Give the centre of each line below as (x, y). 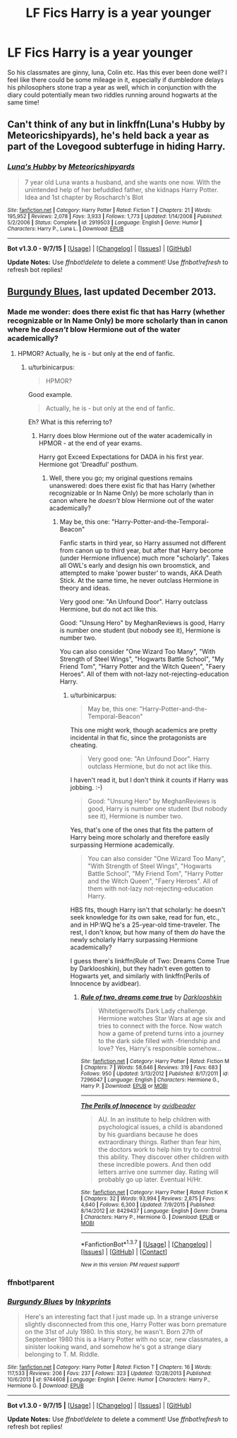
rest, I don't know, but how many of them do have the (148, 932)
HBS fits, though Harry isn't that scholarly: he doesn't (148, 910)
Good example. (50, 395)
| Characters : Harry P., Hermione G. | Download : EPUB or (150, 1217)
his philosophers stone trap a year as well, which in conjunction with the (112, 87)
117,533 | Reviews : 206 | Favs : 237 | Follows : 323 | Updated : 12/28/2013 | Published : (110, 1374)
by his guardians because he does (148, 1134)
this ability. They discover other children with (164, 1157)
